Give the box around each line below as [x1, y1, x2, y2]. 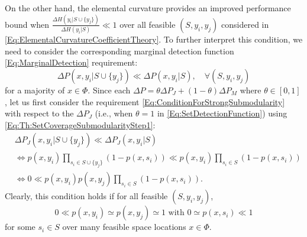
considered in [221, 18, 269, 30]
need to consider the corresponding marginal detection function [5, 44, 234, 57]
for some [5, 220, 35, 233]
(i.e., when [95, 107, 133, 119]
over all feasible [119, 18, 176, 30]
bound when [5, 18, 50, 30]
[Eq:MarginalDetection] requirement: [5, 56, 138, 69]
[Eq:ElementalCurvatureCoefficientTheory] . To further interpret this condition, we [5, 33, 303, 46]
